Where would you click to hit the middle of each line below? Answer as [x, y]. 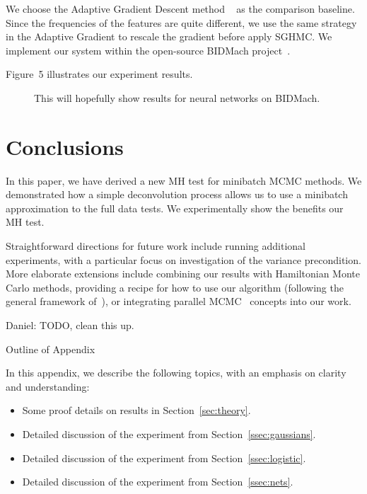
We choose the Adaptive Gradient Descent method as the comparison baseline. [180, 8]
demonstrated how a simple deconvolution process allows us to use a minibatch [177, 194]
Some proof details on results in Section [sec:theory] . [136, 410]
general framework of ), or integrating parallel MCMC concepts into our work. [179, 301]
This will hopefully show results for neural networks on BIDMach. [177, 97]
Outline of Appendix [51, 349]
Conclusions [65, 146]
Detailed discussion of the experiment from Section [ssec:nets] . [158, 482]
